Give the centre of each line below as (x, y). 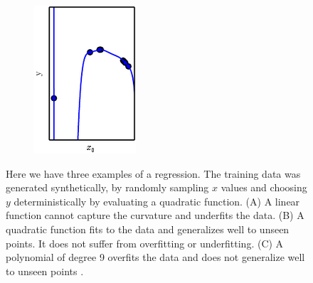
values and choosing (264, 187)
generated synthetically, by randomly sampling (107, 187)
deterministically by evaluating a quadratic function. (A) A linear (157, 201)
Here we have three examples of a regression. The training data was (153, 173)
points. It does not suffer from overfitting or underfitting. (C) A (145, 243)
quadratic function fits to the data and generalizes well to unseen (148, 229)
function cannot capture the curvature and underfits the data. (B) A (155, 215)
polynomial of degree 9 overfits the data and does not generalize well (155, 257)
